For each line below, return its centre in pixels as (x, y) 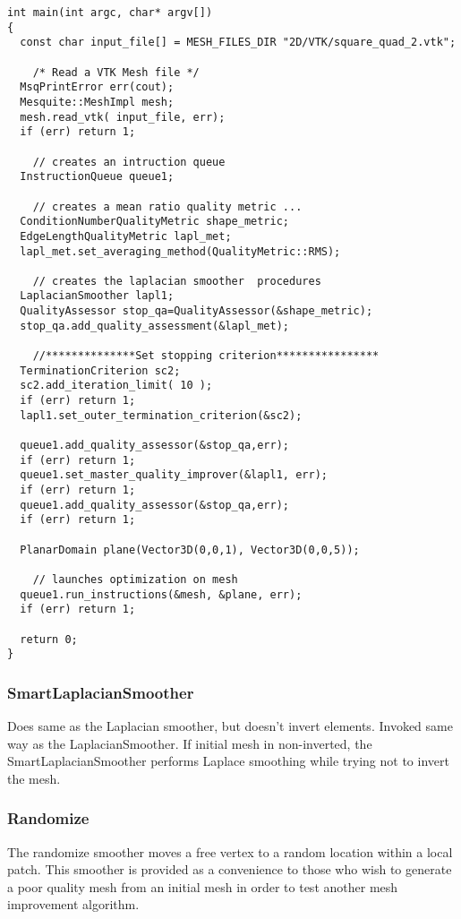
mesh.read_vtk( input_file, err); (123, 117)
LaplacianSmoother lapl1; (97, 296)
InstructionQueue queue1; (97, 177)
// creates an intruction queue (129, 162)
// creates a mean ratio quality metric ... (167, 206)
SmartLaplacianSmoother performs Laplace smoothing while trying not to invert (228, 761)
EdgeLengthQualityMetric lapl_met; (126, 236)
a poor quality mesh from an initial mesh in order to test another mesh (203, 886)
